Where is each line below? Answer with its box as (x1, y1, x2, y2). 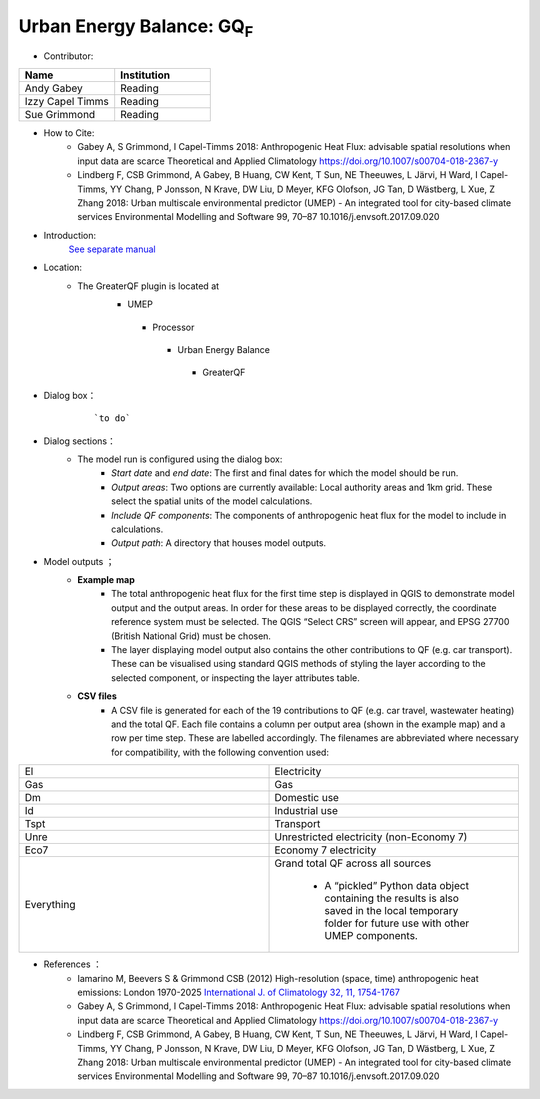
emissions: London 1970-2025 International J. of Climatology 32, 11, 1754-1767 (77, 986, 400, 998)
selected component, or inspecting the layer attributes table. (111, 671, 360, 684)
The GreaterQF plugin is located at (77, 280, 220, 292)
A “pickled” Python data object (324, 879, 470, 893)
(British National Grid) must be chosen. (111, 630, 272, 642)
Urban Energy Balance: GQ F (18, 15, 254, 41)
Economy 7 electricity (274, 843, 377, 857)
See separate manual (68, 243, 156, 255)
